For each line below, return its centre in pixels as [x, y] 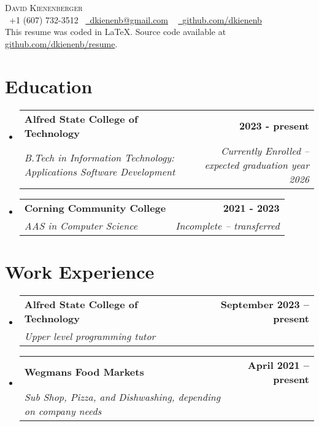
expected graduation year [257, 165]
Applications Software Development [100, 172]
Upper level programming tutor [90, 336]
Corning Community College [95, 207]
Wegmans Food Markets [84, 372]
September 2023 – [265, 304]
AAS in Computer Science [81, 225]
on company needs [63, 411]
